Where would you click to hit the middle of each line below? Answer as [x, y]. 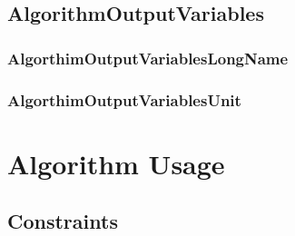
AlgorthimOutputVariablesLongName [148, 58]
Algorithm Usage [116, 163]
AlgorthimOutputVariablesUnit [124, 99]
